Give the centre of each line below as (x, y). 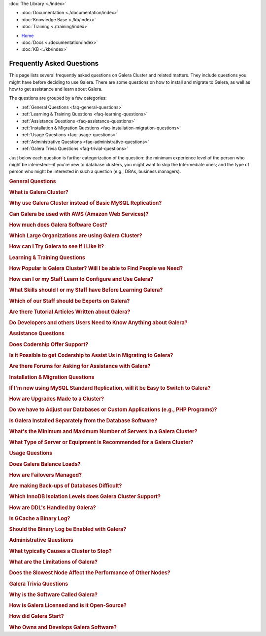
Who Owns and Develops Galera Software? (63, 627)
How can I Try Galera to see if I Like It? (57, 247)
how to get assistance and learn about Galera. (56, 89)
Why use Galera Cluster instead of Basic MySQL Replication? (85, 203)
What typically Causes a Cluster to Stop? (60, 551)
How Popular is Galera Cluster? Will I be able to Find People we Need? (96, 268)
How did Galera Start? (36, 616)
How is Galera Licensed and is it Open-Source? (68, 605)
